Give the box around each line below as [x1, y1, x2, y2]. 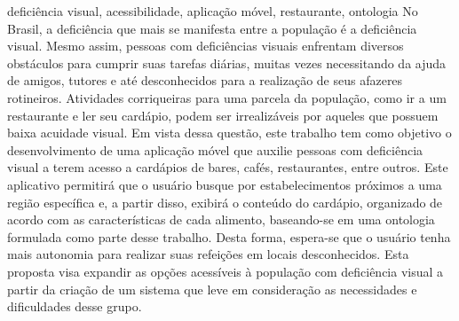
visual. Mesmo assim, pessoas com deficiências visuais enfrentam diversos [7, 36, 404, 55]
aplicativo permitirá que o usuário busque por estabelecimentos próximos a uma [7, 175, 442, 193]
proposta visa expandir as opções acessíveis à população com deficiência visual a [7, 262, 444, 280]
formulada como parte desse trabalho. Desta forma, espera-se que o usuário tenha [7, 227, 451, 246]
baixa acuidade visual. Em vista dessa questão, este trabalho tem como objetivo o [7, 123, 452, 142]
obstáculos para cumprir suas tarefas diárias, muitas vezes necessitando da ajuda [7, 53, 447, 72]
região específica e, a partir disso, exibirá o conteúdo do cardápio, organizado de [7, 192, 443, 211]
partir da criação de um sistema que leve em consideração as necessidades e [7, 279, 417, 298]
